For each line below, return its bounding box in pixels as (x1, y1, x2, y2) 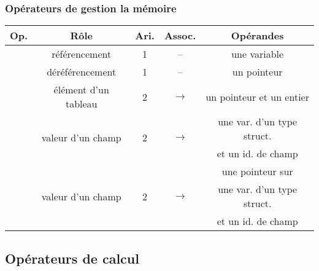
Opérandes (231, 28, 284, 43)
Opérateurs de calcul (5, 248, 139, 267)
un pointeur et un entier (206, 89, 309, 104)
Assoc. (164, 28, 196, 43)
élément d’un (53, 82, 109, 97)
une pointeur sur (221, 164, 293, 179)
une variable (231, 47, 284, 61)
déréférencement (47, 65, 117, 79)
